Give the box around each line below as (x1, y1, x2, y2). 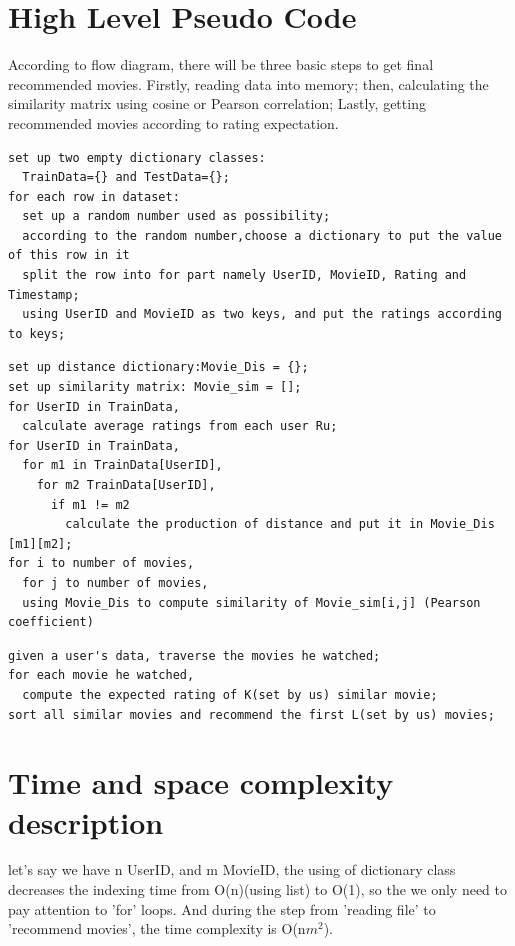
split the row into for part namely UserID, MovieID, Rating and (22, 268, 467, 283)
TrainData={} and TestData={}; (22, 170, 230, 185)
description (8, 801, 164, 842)
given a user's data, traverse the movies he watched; (8, 648, 381, 663)
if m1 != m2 (50, 497, 130, 512)
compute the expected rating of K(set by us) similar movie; (22, 687, 438, 702)
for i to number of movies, (8, 556, 195, 571)
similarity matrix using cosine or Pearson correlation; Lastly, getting (8, 93, 426, 114)
